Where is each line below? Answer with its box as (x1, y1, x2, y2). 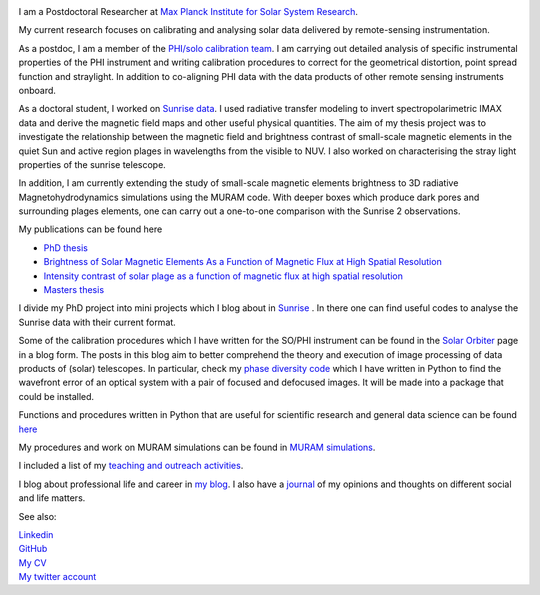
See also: (18, 510, 57, 522)
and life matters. (18, 492, 86, 504)
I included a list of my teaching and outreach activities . (18, 460, 244, 472)
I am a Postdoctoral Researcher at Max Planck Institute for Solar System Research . (18, 6, 359, 17)
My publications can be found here (18, 223, 163, 235)
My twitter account (18, 571, 97, 583)
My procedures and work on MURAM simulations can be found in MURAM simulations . (18, 441, 376, 453)
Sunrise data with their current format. (18, 316, 177, 328)
